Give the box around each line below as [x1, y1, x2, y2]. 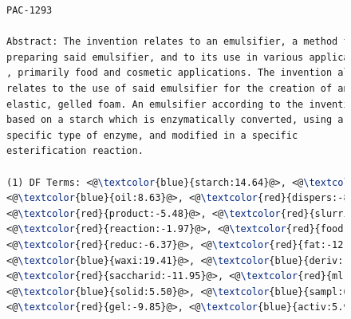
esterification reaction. [6, 145, 144, 157]
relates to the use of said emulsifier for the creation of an [6, 82, 349, 94]
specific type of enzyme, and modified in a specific [6, 129, 298, 141]
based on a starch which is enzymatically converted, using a [6, 114, 344, 126]
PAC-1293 [6, 5, 53, 16]
